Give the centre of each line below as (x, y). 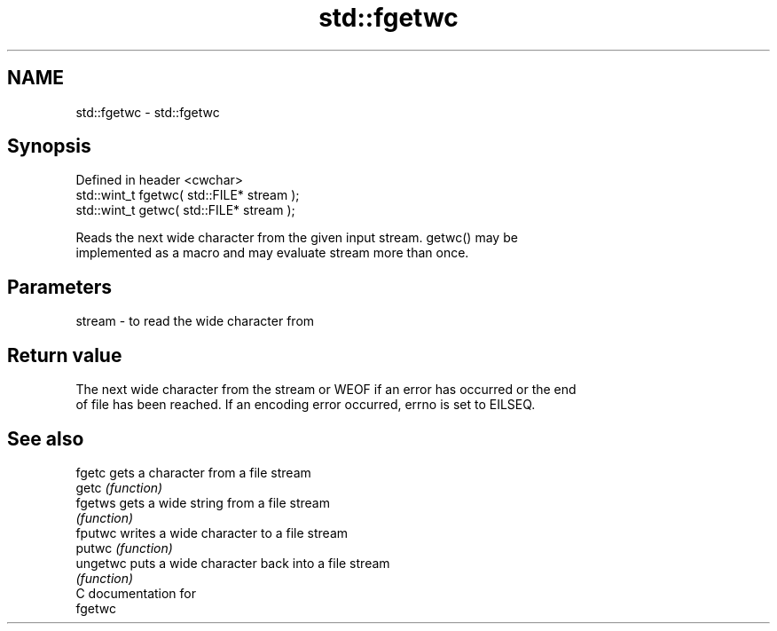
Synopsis (49, 146)
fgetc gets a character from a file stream (193, 472)
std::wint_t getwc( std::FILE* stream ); (185, 210)
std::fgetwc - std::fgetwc (148, 112)
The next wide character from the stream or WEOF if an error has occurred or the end (326, 390)
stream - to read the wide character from (195, 321)
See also (46, 438)
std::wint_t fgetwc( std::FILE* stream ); (188, 195)
